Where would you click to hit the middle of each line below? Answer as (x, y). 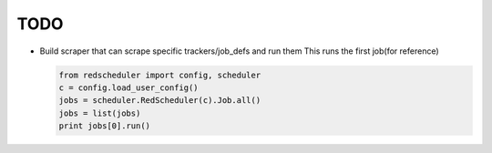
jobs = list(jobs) (100, 113)
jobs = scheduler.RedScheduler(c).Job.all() (160, 101)
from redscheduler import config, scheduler (160, 75)
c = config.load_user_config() (129, 87)
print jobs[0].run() (104, 126)
